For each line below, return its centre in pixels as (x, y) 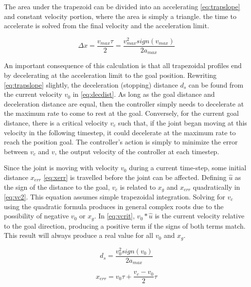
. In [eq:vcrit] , (114, 216)
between (16, 151)
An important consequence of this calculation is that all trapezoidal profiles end (123, 65)
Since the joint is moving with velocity (61, 168)
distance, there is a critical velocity (56, 122)
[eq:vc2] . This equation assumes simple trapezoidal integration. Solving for (115, 196)
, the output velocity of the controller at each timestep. (137, 151)
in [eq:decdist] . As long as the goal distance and (144, 94)
